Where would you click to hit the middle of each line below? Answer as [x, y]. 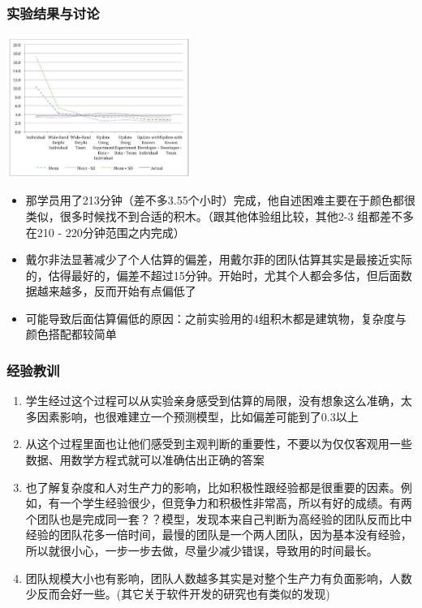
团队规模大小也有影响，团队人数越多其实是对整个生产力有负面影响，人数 [219, 578]
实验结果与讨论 [53, 13]
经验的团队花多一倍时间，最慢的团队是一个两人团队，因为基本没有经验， [219, 535]
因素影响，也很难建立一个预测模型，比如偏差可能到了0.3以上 [198, 416]
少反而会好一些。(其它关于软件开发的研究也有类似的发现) [178, 594]
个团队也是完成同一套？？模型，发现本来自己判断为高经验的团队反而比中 [219, 518]
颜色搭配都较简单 [71, 334]
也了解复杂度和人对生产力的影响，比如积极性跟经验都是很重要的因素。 [213, 487]
